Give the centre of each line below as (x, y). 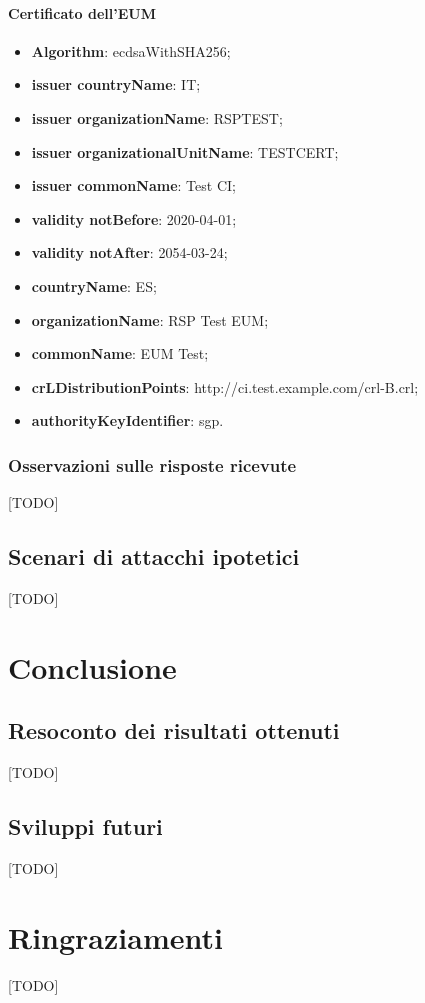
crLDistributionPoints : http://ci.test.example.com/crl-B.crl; (225, 386)
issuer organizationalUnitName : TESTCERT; (185, 151)
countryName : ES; (94, 285)
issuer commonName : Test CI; (133, 185)
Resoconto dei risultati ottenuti (174, 730)
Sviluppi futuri (85, 826)
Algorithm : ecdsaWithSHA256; (131, 50)
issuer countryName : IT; (116, 84)
